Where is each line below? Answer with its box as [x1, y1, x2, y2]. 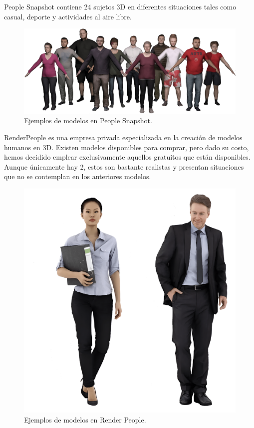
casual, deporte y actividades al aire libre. [4, 11, 132, 21]
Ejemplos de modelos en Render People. [24, 414, 146, 425]
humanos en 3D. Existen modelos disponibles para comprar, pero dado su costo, [4, 142, 249, 152]
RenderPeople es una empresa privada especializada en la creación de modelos [4, 132, 243, 142]
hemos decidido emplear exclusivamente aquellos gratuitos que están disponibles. [4, 152, 251, 162]
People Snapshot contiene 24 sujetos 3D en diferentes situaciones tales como [4, 1, 237, 11]
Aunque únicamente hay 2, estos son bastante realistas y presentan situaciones [4, 161, 244, 172]
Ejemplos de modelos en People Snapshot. [24, 115, 152, 126]
